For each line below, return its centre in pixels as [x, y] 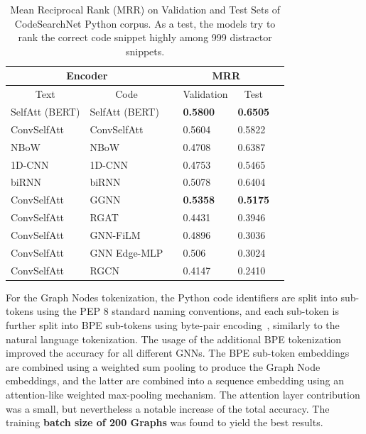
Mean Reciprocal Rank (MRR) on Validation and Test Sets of [145, 9]
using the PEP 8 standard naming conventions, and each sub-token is [188, 311]
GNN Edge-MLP [127, 252]
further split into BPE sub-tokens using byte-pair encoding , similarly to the [173, 324]
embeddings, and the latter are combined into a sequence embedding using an [175, 380]
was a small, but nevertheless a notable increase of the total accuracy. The [168, 408]
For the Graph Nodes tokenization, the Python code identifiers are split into [172, 297]
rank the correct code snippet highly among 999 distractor [145, 37]
